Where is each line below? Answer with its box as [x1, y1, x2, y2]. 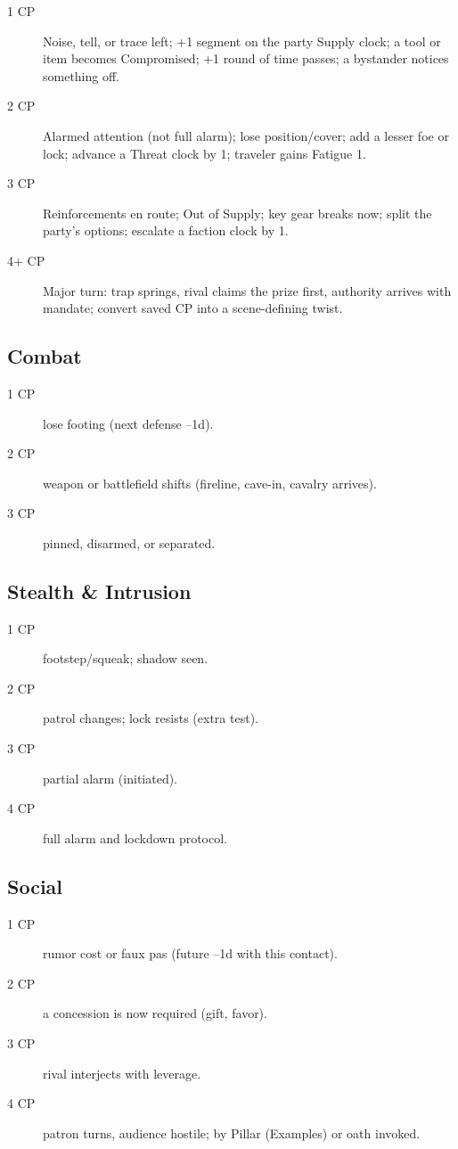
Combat [7, 342, 82, 370]
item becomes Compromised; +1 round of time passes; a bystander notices [43, 49, 449, 68]
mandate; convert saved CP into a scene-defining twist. [43, 299, 343, 317]
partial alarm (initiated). [43, 768, 178, 787]
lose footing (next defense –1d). [43, 414, 214, 432]
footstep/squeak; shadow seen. [43, 649, 209, 668]
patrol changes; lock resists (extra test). [43, 709, 258, 727]
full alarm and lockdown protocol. [43, 828, 228, 847]
